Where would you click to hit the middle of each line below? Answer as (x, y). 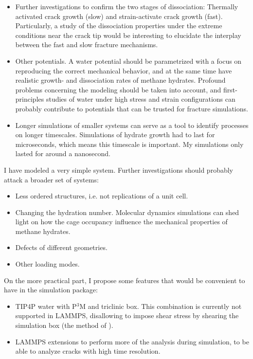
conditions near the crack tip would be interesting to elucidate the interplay (128, 35)
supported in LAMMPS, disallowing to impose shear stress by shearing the (127, 315)
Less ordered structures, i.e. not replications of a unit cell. (102, 196)
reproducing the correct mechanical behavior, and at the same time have (124, 70)
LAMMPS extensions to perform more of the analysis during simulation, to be (132, 341)
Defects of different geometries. (61, 247)
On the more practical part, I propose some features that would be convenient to (125, 280)
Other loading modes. (47, 264)
